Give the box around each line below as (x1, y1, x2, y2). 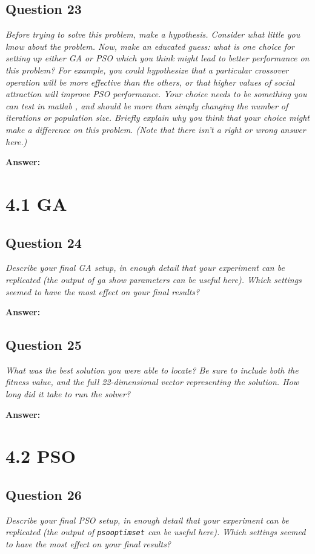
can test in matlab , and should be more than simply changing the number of (5, 99, 288, 112)
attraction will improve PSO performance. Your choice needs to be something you (5, 87, 307, 100)
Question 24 (5, 233, 82, 251)
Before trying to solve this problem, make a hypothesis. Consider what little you (5, 28, 300, 41)
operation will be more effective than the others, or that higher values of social (5, 75, 295, 88)
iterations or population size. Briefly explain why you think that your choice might (5, 111, 310, 124)
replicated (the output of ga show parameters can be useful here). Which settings (5, 273, 302, 286)
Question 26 (5, 485, 82, 504)
